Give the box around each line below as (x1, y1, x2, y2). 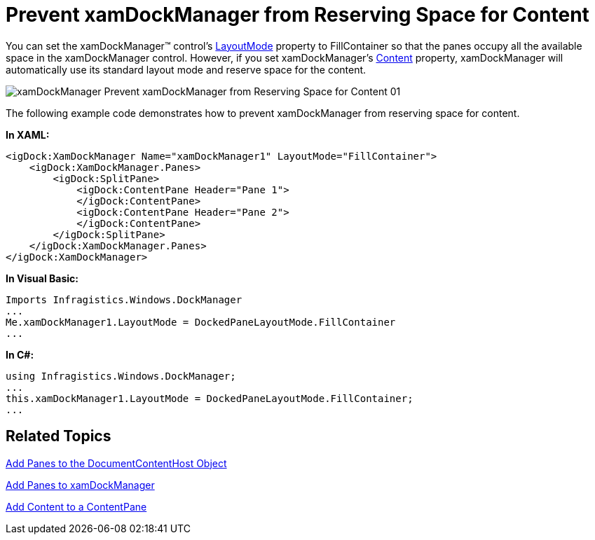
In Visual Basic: (6, 272, 78, 284)
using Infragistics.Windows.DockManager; (6, 370, 236, 382)
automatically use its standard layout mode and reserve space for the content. (6, 63, 367, 76)
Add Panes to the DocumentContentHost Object (6, 457, 227, 469)
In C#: (6, 348, 34, 361)
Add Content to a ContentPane (6, 500, 147, 513)
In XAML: (6, 128, 50, 141)
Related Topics (6, 427, 111, 445)
